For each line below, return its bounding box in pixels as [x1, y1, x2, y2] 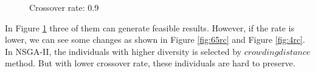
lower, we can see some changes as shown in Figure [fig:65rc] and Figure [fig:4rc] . [5, 33, 305, 46]
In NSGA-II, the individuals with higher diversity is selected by [5, 45, 242, 57]
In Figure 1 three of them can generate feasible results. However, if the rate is [5, 21, 294, 34]
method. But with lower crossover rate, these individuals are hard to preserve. [5, 57, 296, 69]
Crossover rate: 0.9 [29, 1, 99, 13]
